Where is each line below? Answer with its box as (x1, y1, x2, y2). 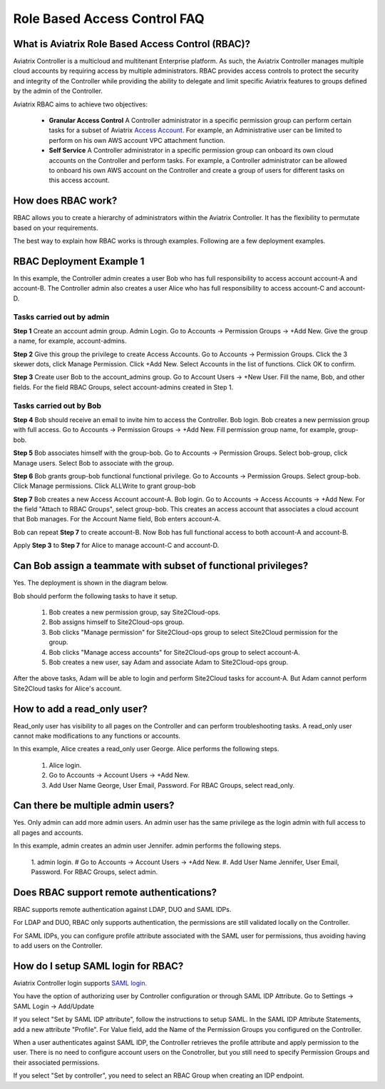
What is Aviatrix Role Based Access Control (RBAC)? (13, 38, 251, 50)
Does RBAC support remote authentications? (13, 886, 217, 898)
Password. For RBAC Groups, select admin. (31, 868, 158, 876)
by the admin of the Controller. (13, 86, 103, 96)
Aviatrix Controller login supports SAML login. (13, 979, 148, 987)
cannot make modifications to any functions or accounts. (13, 731, 181, 740)
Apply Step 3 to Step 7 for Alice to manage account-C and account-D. (13, 541, 220, 550)
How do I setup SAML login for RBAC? (13, 960, 184, 972)
